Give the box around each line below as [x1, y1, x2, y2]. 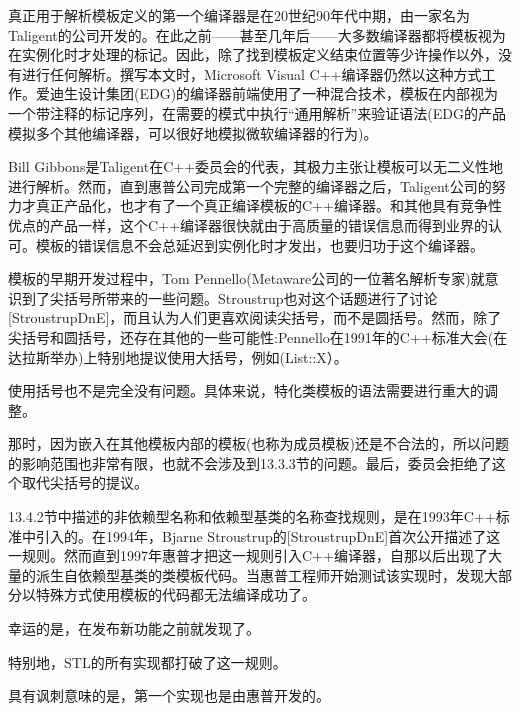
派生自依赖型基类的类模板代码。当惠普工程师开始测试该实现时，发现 [35, 564, 484, 585]
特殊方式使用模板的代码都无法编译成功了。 [35, 584, 316, 605]
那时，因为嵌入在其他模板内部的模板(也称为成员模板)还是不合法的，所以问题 [8, 433, 509, 454]
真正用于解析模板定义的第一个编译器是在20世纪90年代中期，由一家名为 [8, 5, 470, 25]
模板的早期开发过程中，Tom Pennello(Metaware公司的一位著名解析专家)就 [8, 268, 485, 289]
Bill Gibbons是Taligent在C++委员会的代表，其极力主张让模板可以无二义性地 [8, 156, 504, 177]
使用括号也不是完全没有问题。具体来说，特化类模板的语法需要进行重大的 [8, 380, 484, 401]
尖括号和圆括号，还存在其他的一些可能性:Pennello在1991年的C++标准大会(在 [8, 326, 508, 347]
